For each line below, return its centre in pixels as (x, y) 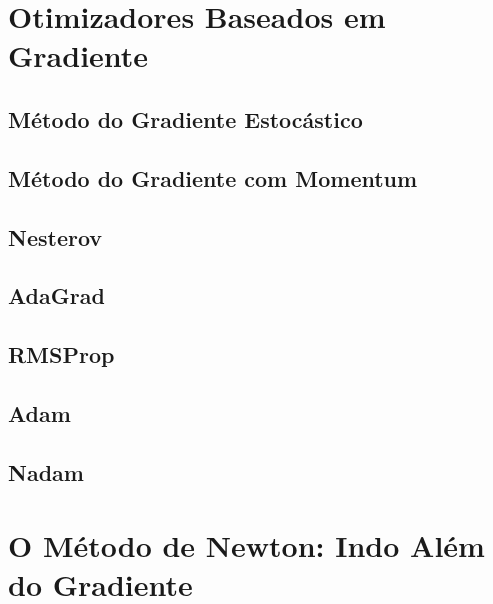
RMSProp (61, 354)
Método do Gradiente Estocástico (185, 118)
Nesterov (55, 236)
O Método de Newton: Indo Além (246, 545)
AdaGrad (56, 295)
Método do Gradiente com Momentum (213, 177)
